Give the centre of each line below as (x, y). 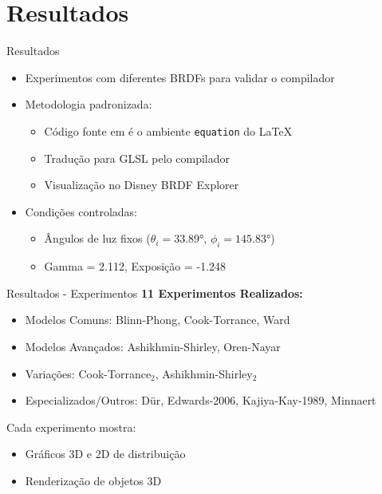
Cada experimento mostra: (71, 427)
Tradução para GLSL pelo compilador (137, 158)
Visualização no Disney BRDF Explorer (142, 185)
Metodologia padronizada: (89, 104)
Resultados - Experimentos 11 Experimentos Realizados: (155, 292)
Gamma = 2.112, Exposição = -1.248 (135, 266)
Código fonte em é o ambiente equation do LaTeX (168, 130)
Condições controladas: (81, 211)
